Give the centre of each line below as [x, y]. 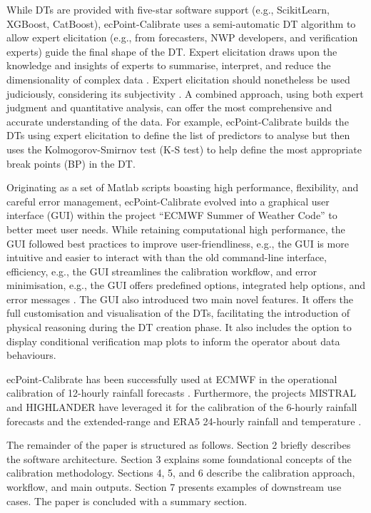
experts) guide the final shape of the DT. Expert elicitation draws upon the [172, 51]
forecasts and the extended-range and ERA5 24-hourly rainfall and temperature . [184, 421]
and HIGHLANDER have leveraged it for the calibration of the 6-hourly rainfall [182, 407]
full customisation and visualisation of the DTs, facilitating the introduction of [178, 313]
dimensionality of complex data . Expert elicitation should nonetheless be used [178, 79]
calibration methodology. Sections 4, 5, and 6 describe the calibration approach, [181, 473]
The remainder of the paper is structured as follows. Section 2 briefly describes [179, 445]
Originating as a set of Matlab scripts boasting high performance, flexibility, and [183, 187]
